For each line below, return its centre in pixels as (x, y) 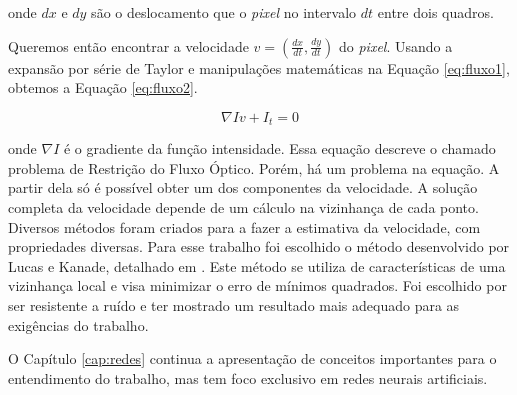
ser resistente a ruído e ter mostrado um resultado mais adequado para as (234, 304)
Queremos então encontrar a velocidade (128, 45)
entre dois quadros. (435, 12)
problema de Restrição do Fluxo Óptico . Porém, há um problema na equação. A (254, 167)
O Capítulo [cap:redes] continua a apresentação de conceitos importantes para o (252, 358)
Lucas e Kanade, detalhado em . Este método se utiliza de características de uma (257, 265)
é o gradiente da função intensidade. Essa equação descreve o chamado (279, 148)
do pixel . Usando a (396, 45)
